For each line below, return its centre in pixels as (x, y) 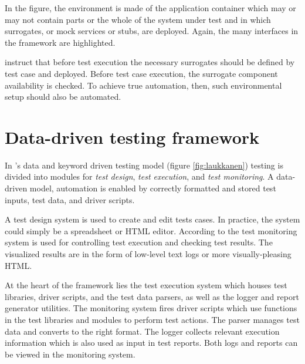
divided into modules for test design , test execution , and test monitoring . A (139, 176)
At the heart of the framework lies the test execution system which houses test (146, 285)
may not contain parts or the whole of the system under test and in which (138, 19)
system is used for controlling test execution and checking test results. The (139, 242)
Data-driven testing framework (132, 136)
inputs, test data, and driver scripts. (70, 199)
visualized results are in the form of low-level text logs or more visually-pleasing (148, 254)
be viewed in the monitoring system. (70, 354)
